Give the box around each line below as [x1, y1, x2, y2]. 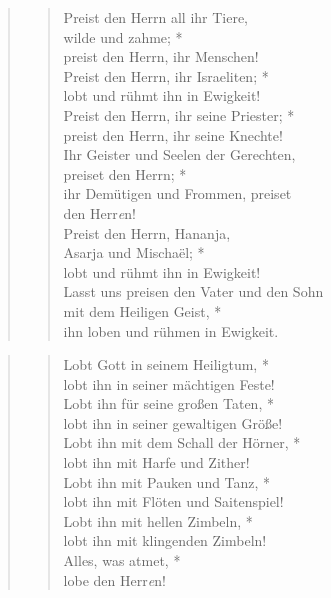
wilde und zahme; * [63, 26, 183, 47]
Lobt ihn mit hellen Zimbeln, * [63, 510, 253, 531]
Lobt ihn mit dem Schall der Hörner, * [63, 432, 301, 453]
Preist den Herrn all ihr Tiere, [63, 7, 249, 27]
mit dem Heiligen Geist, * [63, 300, 222, 321]
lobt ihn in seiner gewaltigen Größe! [63, 412, 283, 433]
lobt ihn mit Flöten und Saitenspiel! [63, 491, 284, 512]
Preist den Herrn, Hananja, [63, 222, 231, 243]
